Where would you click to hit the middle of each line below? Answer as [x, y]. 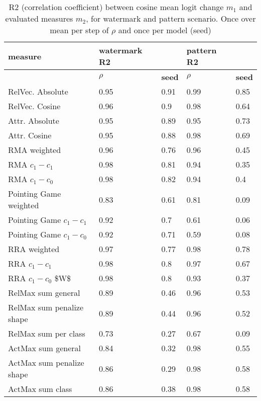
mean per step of [79, 30]
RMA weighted [35, 150]
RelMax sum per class [47, 333]
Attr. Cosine [30, 135]
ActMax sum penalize [46, 363]
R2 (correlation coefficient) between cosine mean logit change [116, 7]
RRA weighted [34, 249]
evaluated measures [39, 18]
